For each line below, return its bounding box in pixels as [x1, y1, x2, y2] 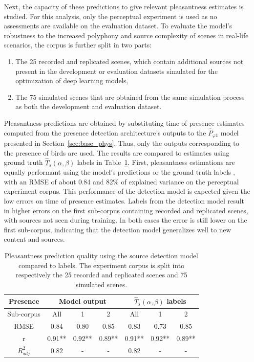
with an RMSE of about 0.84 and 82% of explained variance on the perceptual [4, 176, 239, 186]
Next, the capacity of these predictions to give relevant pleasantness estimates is [4, 1, 244, 11]
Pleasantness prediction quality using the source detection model [4, 250, 198, 260]
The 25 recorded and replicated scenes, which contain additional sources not [15, 56, 244, 66]
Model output [59, 296, 106, 306]
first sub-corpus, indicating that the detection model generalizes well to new [4, 224, 231, 234]
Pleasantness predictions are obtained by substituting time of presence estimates [4, 117, 245, 128]
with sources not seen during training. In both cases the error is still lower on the [4, 215, 247, 225]
